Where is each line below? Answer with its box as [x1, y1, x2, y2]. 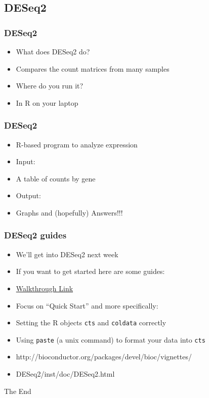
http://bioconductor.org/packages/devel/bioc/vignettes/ [16, 351, 192, 362]
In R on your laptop [16, 97, 78, 108]
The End [4, 385, 31, 396]
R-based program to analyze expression [16, 139, 138, 149]
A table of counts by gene [16, 173, 96, 183]
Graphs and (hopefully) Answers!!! [16, 207, 123, 218]
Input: [16, 156, 35, 167]
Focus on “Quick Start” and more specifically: [16, 300, 158, 311]
